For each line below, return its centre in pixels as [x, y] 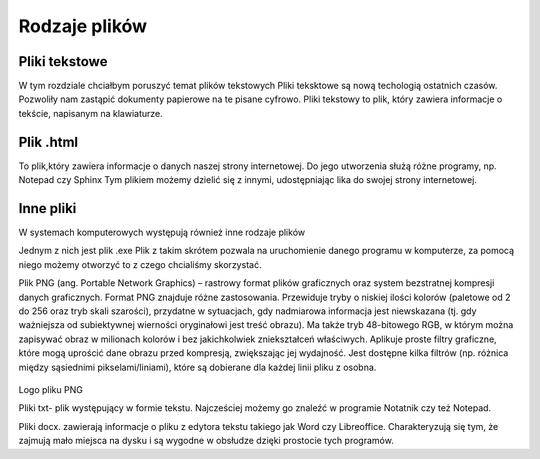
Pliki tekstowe [63, 61]
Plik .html [48, 141]
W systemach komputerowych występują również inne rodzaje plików [161, 232]
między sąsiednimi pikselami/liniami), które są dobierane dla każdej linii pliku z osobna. [197, 367]
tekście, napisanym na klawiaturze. [91, 113]
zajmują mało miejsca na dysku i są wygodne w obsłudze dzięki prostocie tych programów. [206, 441]
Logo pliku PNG [51, 389]
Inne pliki [47, 208]
